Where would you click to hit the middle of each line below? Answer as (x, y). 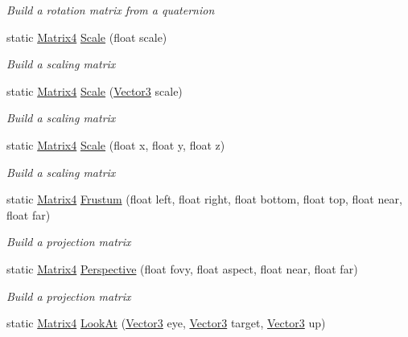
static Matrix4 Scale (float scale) (87, 37)
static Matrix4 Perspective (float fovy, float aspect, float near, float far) (182, 268)
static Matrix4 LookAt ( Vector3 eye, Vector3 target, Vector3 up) (166, 323)
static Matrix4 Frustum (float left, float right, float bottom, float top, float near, (204, 199)
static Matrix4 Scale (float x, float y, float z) (116, 144)
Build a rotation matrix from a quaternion (111, 10)
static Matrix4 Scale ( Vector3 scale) (95, 90)
